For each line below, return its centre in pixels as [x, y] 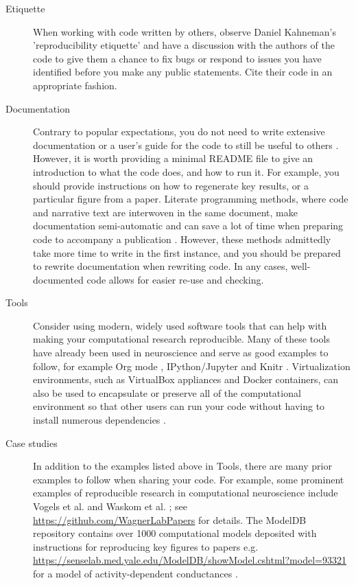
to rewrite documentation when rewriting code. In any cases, [161, 266]
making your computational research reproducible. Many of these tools [181, 339]
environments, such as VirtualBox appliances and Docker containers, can [186, 379]
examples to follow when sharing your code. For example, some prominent [189, 479]
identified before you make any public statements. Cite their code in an [183, 72]
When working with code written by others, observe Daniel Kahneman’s [185, 31]
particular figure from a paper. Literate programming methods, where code [191, 199]
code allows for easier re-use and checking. [175, 279]
